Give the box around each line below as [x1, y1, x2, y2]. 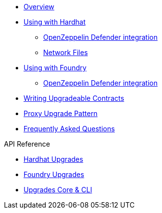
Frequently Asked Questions [24, 124, 115, 133]
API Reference [4, 140, 50, 148]
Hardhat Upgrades [24, 155, 83, 163]
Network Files [43, 48, 88, 57]
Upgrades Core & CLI [24, 185, 92, 194]
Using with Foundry [24, 63, 87, 72]
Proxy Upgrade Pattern [24, 109, 98, 118]
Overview [24, 2, 54, 11]
